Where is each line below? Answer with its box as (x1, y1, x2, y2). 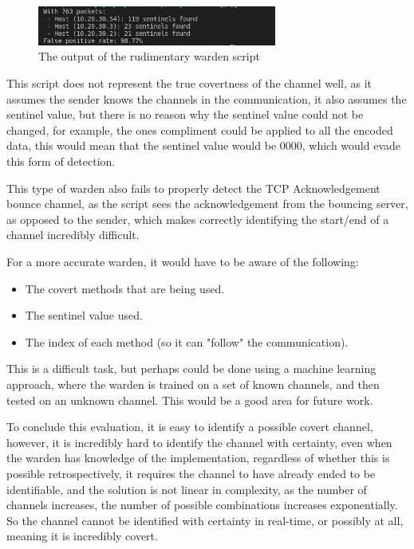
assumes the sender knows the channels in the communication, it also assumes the (6, 90, 407, 107)
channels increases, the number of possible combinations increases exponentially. (6, 496, 398, 513)
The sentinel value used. (25, 307, 143, 324)
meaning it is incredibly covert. (6, 527, 158, 544)
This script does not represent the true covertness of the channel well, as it (6, 75, 373, 92)
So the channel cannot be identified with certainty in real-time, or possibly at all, (6, 512, 404, 528)
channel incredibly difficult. (6, 226, 140, 243)
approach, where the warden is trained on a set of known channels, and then (6, 375, 380, 392)
